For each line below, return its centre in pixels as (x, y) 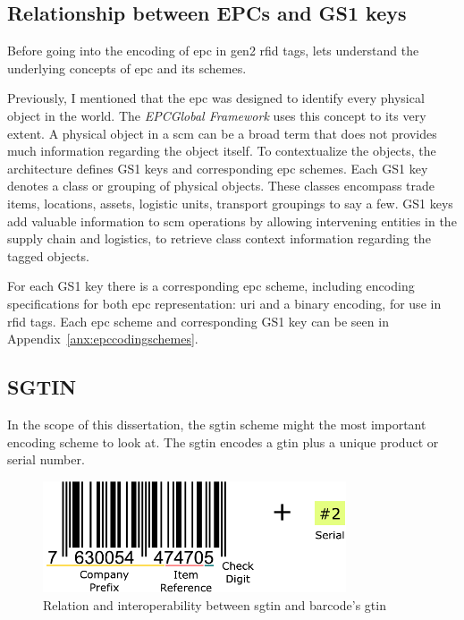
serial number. (46, 459)
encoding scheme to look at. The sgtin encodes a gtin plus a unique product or (223, 442)
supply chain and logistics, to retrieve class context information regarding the (219, 238)
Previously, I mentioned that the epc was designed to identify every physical (216, 98)
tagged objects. (48, 255)
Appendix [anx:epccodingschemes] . (103, 339)
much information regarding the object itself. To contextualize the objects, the (222, 151)
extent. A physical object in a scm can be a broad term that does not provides (222, 133)
